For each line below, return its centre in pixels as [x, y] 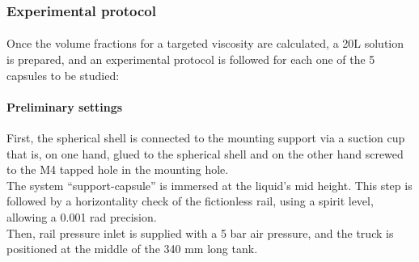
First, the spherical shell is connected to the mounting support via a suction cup [206, 138]
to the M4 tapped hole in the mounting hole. [118, 169]
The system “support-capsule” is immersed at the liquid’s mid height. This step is [209, 185]
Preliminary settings [65, 106]
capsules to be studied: [63, 75]
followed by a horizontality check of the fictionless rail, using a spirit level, [190, 201]
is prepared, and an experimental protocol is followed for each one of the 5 [191, 59]
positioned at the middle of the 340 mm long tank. [132, 249]
